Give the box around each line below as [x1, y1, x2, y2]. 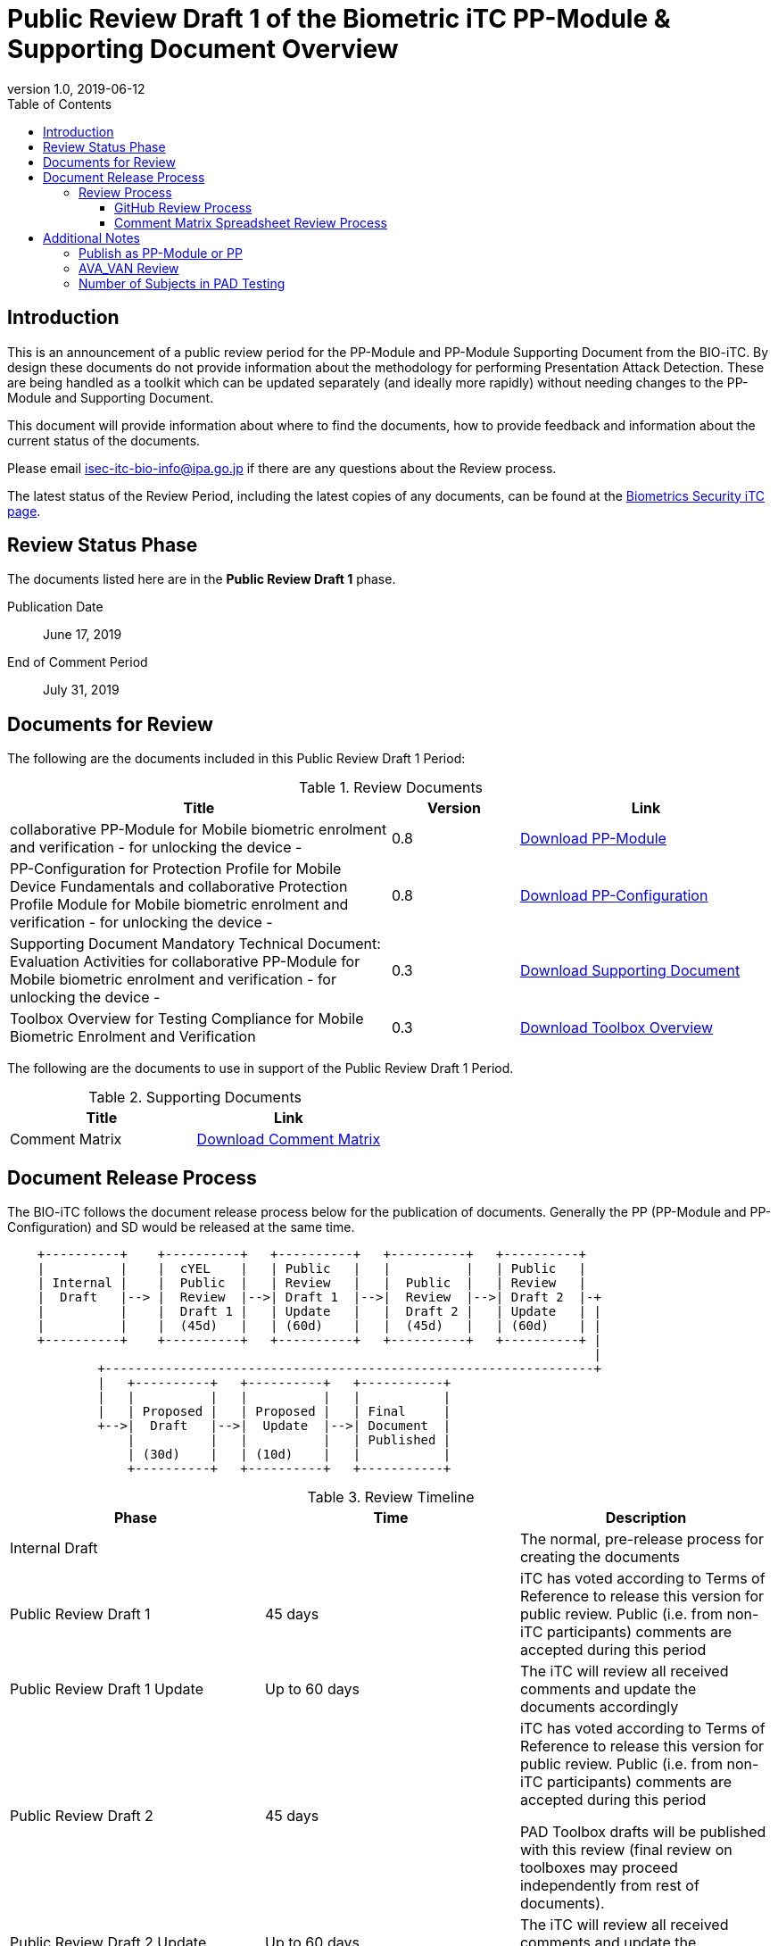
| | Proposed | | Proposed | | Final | [97, 1404, 451, 1419]
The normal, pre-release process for [519, 1530, 764, 1549]
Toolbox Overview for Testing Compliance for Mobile [10, 1010, 364, 1028]
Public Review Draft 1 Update [10, 1680, 204, 1699]
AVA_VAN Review [79, 260, 179, 276]
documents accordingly [519, 1698, 679, 1717]
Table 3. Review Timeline [307, 1488, 475, 1507]
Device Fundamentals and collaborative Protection [10, 877, 348, 896]
